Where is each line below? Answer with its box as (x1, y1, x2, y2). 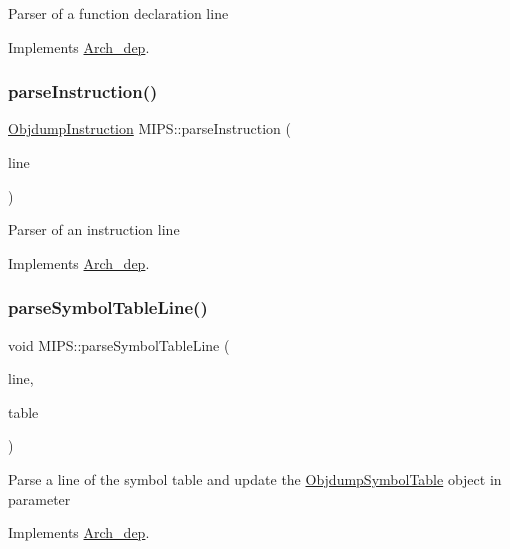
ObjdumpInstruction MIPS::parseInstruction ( (8, 118, 291, 139)
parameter (8, 488, 71, 509)
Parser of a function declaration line (8, 3, 229, 23)
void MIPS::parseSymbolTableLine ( (8, 334, 230, 355)
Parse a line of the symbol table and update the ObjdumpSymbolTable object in (8, 468, 502, 489)
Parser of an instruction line (8, 219, 180, 240)
